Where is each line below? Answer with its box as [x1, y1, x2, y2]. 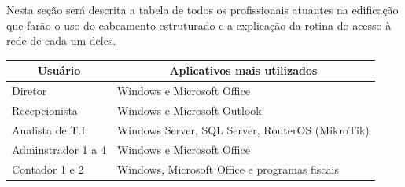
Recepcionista [12, 101, 78, 118]
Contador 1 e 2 [12, 160, 84, 177]
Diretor [12, 82, 47, 99]
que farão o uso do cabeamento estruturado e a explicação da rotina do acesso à [6, 16, 392, 33]
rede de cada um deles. [6, 32, 116, 49]
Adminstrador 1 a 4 [12, 141, 106, 157]
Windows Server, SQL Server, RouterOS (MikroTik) [116, 121, 370, 137]
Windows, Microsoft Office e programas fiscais [116, 160, 339, 177]
